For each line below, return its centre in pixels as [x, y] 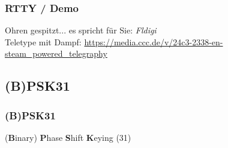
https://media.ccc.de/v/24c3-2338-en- [154, 41]
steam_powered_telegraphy [56, 53]
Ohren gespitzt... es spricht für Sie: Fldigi [81, 30]
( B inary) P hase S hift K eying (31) [68, 137]
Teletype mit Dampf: [43, 41]
